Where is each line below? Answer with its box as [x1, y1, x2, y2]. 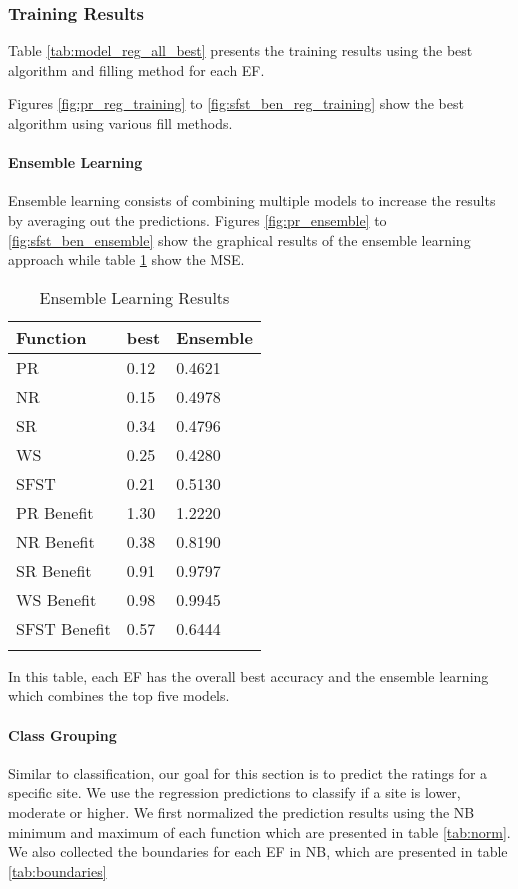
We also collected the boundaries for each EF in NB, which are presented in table [8, 841, 508, 862]
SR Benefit [16, 558, 92, 582]
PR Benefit [16, 500, 94, 524]
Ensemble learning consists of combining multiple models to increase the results [8, 190, 496, 211]
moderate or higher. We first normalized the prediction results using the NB [8, 801, 475, 822]
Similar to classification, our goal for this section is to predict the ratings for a [8, 762, 488, 783]
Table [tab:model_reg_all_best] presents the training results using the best [8, 40, 473, 61]
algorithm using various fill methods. [8, 113, 233, 133]
